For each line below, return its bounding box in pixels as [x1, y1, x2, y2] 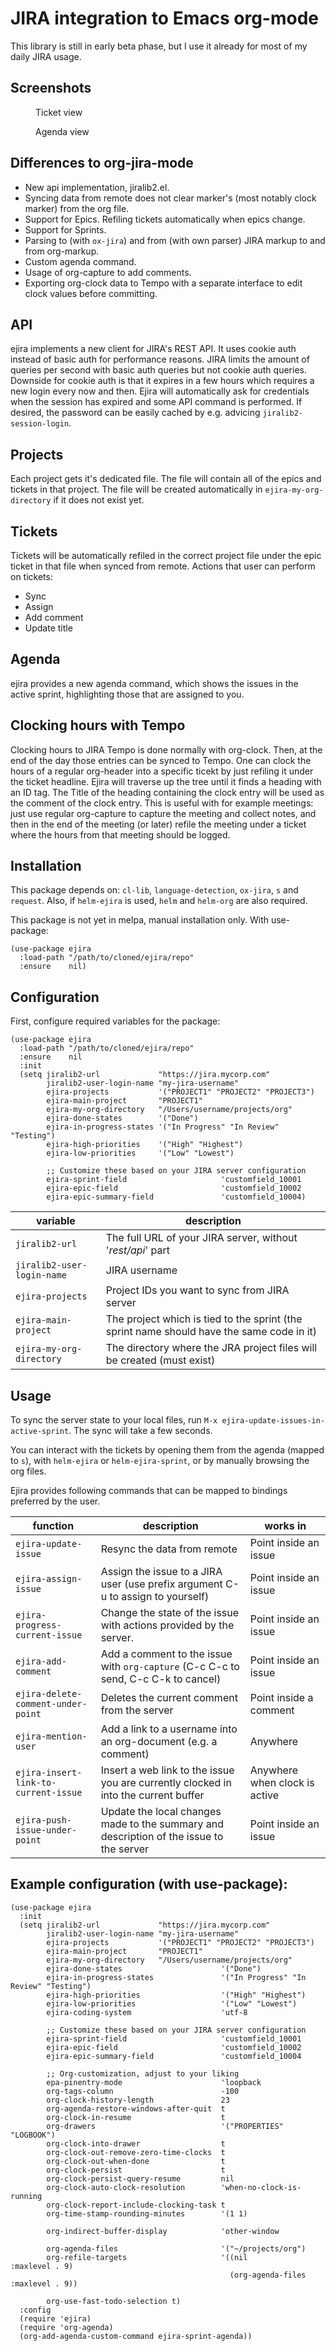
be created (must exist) [105, 1353, 216, 1367]
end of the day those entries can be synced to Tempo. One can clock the [10, 754, 312, 766]
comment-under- [15, 1698, 88, 1710]
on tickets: [10, 571, 53, 582]
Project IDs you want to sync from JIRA [105, 1283, 290, 1297]
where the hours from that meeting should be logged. [10, 828, 231, 841]
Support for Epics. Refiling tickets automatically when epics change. [24, 213, 306, 225]
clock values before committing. [24, 287, 158, 299]
